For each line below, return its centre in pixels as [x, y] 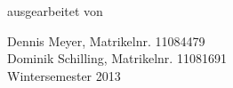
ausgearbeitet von [55, 11]
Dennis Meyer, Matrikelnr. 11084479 [106, 40]
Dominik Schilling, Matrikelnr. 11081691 [117, 58]
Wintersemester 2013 [64, 75]
